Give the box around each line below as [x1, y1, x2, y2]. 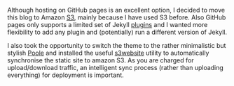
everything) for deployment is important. [7, 71, 124, 79]
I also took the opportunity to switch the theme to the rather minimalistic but [7, 42, 226, 49]
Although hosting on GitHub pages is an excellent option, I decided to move [7, 6, 226, 14]
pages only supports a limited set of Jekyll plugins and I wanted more [7, 21, 208, 28]
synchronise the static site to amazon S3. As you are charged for [7, 56, 194, 64]
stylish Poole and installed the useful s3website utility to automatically [7, 49, 209, 57]
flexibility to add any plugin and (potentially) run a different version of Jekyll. [7, 28, 228, 36]
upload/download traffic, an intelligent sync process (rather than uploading [7, 64, 224, 71]
